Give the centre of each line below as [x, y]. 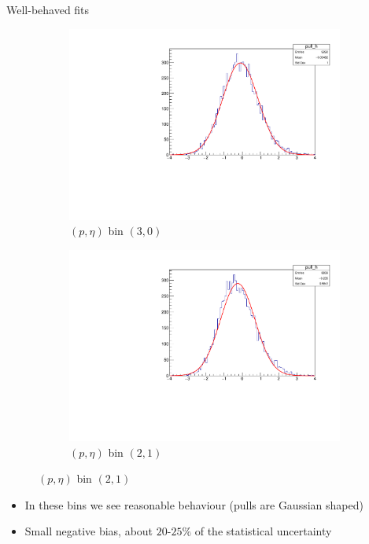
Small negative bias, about [89, 531]
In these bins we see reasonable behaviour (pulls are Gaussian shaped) [194, 504]
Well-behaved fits [48, 9]
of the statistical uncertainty [263, 531]
